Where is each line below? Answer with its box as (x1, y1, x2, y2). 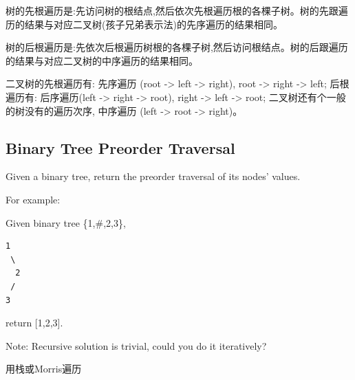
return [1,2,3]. (6, 315, 63, 330)
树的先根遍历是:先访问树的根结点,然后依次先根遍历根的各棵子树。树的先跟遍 (6, 3, 348, 17)
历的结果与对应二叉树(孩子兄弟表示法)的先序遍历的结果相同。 (6, 16, 283, 31)
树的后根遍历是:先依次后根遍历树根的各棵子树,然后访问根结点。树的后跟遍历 (6, 40, 348, 54)
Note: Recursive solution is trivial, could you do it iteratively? (6, 338, 267, 353)
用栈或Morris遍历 (6, 361, 82, 376)
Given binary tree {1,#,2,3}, (6, 215, 126, 230)
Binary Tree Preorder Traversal (6, 137, 235, 158)
